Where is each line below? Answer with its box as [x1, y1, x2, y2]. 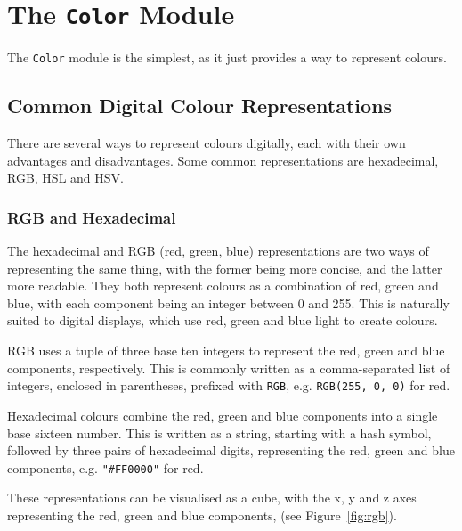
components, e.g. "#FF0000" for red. [7, 458, 204, 477]
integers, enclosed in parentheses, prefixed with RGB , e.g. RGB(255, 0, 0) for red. [7, 376, 450, 395]
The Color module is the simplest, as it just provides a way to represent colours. [7, 48, 447, 67]
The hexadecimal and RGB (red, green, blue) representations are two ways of [7, 241, 429, 260]
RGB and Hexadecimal [7, 206, 176, 228]
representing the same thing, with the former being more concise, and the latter [7, 258, 442, 277]
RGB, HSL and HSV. [7, 168, 124, 187]
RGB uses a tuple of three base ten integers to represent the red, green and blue [7, 341, 445, 360]
